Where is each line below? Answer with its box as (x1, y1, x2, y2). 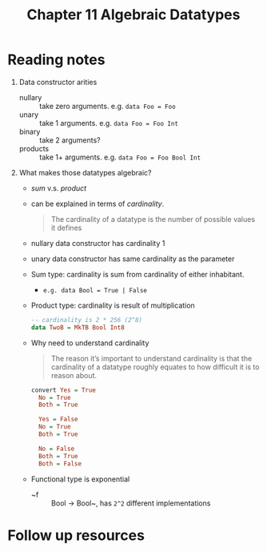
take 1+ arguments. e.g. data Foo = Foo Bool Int (38, 152, 201, 162)
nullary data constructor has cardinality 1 (30, 238, 165, 248)
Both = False (38, 459, 82, 468)
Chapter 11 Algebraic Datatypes (26, 6, 241, 24)
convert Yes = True (30, 386, 97, 394)
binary (18, 127, 41, 136)
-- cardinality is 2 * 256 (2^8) (30, 316, 143, 324)
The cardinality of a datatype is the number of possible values (50, 214, 256, 224)
